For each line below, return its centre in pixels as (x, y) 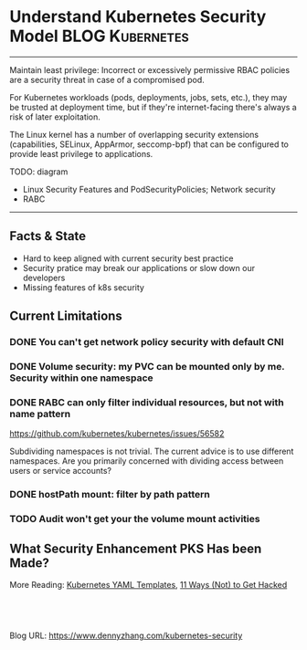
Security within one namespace (81, 378)
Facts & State (48, 236)
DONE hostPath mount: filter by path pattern (110, 495)
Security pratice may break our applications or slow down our (139, 267)
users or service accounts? (61, 471)
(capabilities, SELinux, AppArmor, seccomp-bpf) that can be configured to (149, 144)
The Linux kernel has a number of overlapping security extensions (134, 134)
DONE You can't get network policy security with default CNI (147, 342)
